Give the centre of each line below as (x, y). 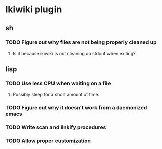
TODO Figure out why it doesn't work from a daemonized (76, 108)
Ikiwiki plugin (34, 9)
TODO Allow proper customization (48, 141)
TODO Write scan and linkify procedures (56, 127)
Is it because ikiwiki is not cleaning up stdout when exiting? (74, 53)
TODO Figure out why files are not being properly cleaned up (81, 42)
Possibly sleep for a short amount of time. (56, 94)
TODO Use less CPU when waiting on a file (58, 83)
